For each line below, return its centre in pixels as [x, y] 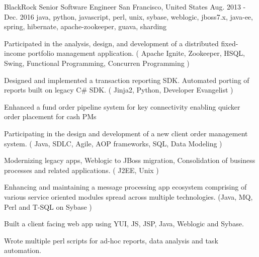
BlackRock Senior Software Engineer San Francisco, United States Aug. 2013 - [125, 7]
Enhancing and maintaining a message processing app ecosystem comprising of [125, 187]
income [15, 53]
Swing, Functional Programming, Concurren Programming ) [97, 63]
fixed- [230, 43]
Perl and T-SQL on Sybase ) [48, 206]
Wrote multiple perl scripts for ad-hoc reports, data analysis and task [111, 240]
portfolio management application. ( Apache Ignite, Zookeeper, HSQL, [137, 53]
